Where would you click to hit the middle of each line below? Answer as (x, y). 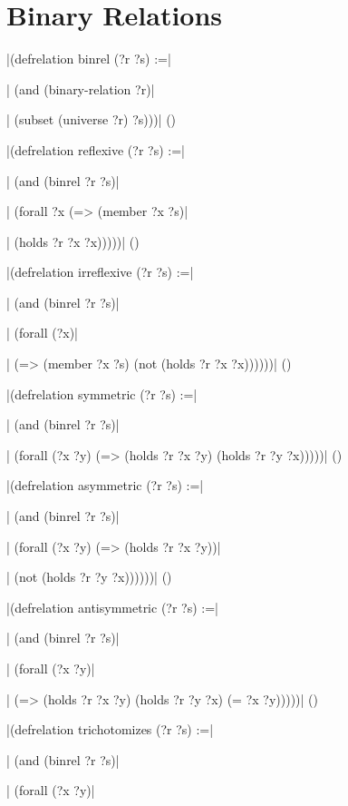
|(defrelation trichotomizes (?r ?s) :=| (110, 729)
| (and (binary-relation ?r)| (81, 88)
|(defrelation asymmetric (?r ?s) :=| (105, 485)
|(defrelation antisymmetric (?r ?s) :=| (112, 607)
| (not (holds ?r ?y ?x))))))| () (89, 577)
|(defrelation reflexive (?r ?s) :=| (96, 149)
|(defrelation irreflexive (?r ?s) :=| (100, 272)
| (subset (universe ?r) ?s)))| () (92, 119)
